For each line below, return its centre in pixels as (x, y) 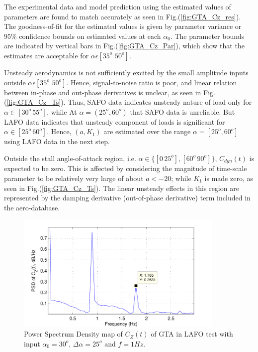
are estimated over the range (147, 131)
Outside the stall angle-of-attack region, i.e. (70, 158)
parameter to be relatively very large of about (74, 178)
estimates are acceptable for (46, 55)
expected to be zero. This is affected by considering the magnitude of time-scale (126, 168)
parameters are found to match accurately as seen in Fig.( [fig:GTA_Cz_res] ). (123, 16)
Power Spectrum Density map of (73, 334)
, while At (62, 111)
